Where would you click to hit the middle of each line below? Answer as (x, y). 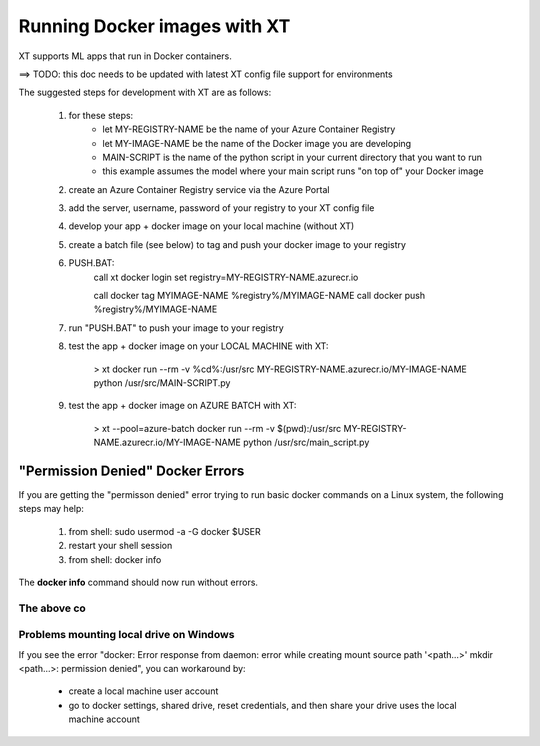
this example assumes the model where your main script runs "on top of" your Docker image (293, 171)
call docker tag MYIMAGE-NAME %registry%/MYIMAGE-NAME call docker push (259, 296)
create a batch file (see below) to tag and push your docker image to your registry (237, 244)
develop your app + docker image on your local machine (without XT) (211, 226)
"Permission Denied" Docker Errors (131, 470)
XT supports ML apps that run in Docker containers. (125, 56)
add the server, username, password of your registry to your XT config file (221, 208)
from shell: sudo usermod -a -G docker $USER (165, 531)
